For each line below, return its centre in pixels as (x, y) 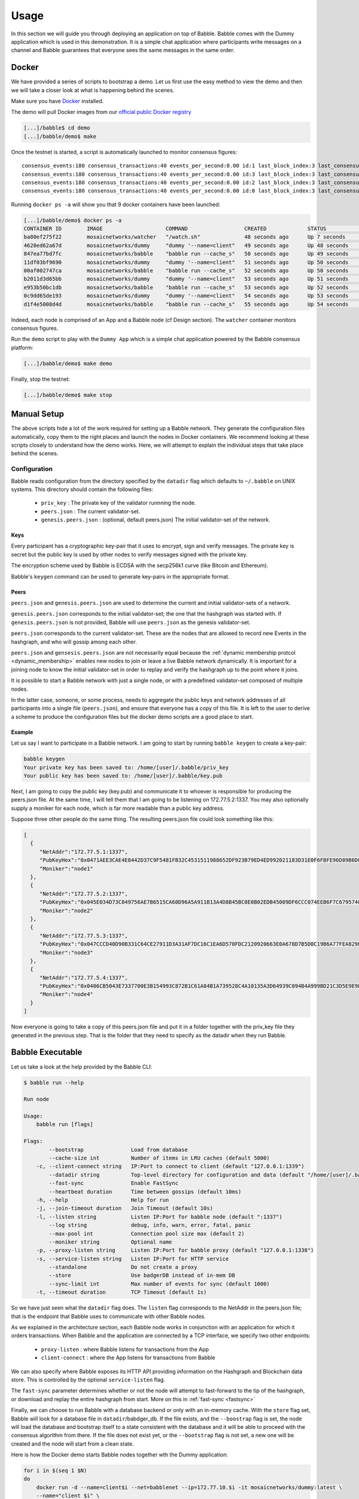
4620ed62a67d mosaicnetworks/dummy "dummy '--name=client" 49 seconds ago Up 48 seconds (186, 245)
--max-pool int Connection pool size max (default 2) (147, 1233)
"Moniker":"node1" (66, 869)
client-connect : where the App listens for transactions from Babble (128, 1357)
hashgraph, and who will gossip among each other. (74, 642)
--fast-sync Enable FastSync (114, 1183)
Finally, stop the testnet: (41, 379)
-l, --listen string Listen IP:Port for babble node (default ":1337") (159, 1217)
